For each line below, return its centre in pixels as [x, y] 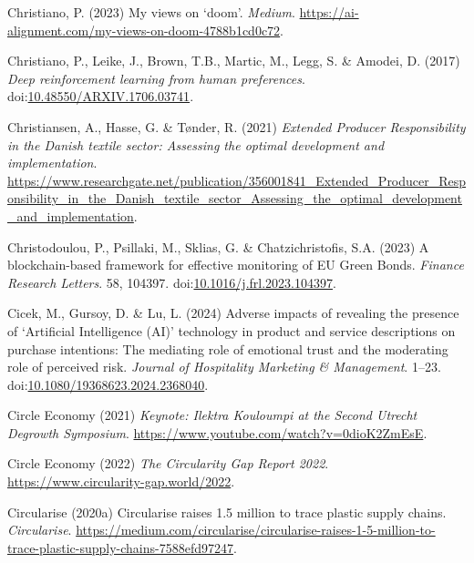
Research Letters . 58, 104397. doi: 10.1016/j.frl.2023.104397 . [172, 282]
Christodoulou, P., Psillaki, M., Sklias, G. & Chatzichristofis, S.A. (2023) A [218, 246]
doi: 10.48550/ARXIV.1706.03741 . [101, 96]
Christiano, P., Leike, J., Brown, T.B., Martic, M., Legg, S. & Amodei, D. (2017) [234, 61]
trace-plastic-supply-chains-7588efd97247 [120, 547]
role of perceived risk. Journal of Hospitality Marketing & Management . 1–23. [224, 367]
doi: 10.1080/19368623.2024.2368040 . [108, 384]
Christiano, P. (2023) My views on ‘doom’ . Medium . [151, 12]
